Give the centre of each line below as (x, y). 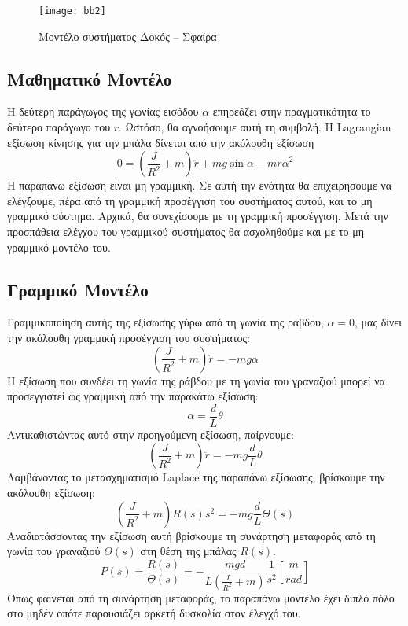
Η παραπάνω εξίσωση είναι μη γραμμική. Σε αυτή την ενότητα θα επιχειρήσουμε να (200, 185)
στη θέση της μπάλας (188, 551)
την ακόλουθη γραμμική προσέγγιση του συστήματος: (129, 337)
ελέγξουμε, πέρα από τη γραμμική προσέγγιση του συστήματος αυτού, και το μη (190, 200)
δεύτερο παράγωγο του (59, 127)
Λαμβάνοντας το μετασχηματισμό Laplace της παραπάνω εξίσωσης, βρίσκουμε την (196, 477)
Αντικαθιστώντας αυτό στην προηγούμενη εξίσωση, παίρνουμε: (151, 434)
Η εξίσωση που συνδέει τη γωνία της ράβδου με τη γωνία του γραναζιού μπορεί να (196, 380)
